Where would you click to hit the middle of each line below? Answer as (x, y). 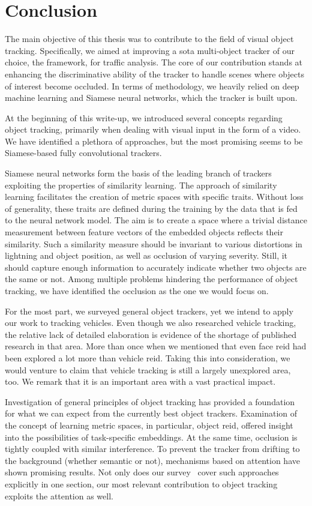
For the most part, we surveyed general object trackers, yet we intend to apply (149, 311)
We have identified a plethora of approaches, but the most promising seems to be (154, 141)
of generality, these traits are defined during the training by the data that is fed (151, 208)
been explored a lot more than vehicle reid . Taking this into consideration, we (148, 357)
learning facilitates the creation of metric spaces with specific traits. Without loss (154, 197)
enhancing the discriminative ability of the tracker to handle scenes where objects (154, 74)
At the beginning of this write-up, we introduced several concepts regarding (144, 117)
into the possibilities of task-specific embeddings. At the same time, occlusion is (151, 437)
